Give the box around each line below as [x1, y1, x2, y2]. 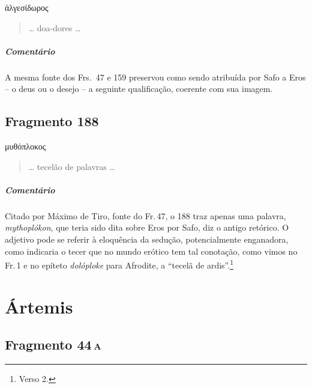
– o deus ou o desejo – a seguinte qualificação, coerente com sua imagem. [5, 82, 273, 95]
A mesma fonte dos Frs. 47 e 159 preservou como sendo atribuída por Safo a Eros [5, 70, 306, 83]
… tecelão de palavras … [28, 160, 115, 172]
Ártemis [5, 294, 73, 318]
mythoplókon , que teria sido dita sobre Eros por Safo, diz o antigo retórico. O [5, 221, 289, 234]
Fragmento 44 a [5, 335, 102, 354]
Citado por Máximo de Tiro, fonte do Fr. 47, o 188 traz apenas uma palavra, [5, 209, 286, 222]
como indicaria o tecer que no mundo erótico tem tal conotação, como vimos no [5, 244, 298, 257]
